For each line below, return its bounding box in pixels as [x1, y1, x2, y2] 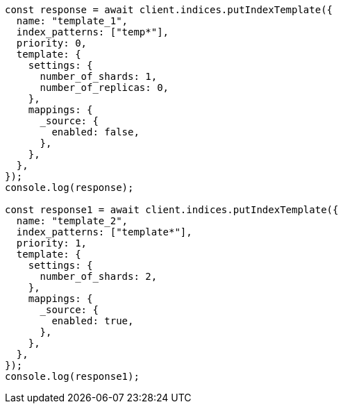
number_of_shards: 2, [40, 271, 158, 282]
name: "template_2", [16, 215, 128, 226]
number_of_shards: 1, [40, 71, 158, 82]
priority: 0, [16, 37, 87, 49]
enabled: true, [51, 315, 134, 326]
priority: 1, [16, 237, 87, 249]
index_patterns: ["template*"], [16, 226, 192, 237]
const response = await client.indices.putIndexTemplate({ [5, 4, 333, 15]
